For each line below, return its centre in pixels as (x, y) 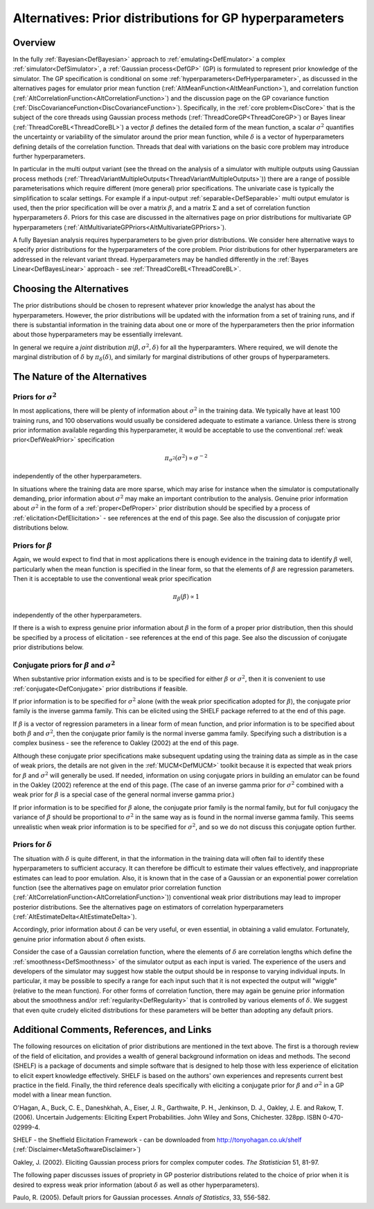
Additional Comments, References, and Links (112, 1030)
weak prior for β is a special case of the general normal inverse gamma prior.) (124, 794)
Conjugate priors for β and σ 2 (64, 664)
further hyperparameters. (49, 156)
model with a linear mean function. (62, 1095)
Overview (34, 43)
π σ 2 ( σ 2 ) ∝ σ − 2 (186, 458)
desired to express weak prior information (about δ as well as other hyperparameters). (136, 1185)
